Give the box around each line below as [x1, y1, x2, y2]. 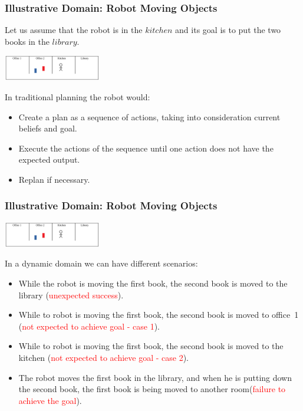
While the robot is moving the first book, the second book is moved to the [18, 277, 288, 289]
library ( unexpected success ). [18, 288, 124, 301]
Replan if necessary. [18, 173, 90, 185]
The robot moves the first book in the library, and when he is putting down [18, 371, 292, 383]
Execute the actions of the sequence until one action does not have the [18, 142, 274, 154]
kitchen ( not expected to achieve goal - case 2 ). [18, 351, 189, 363]
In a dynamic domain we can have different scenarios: [5, 257, 198, 269]
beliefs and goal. [18, 122, 77, 134]
